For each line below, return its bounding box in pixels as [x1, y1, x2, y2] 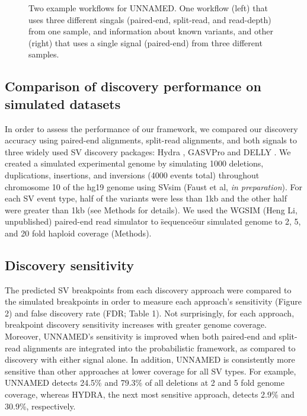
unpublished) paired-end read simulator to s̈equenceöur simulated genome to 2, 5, [5, 215, 301, 228]
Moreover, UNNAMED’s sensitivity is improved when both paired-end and [5, 330, 276, 343]
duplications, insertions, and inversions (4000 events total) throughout [5, 168, 260, 181]
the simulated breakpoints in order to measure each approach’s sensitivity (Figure [5, 295, 302, 308]
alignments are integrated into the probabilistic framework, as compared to [23, 341, 296, 354]
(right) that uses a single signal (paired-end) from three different [28, 36, 263, 49]
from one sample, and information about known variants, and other [28, 25, 273, 37]
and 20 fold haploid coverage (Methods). [5, 226, 152, 239]
